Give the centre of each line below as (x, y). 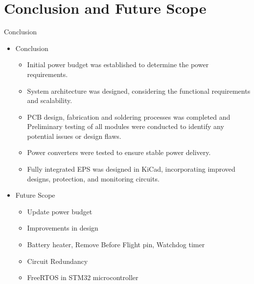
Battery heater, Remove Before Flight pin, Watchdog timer (116, 245)
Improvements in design (63, 228)
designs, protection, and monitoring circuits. (93, 178)
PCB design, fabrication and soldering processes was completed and (129, 116)
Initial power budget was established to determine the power (118, 65)
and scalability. (50, 100)
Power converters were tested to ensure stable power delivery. (119, 152)
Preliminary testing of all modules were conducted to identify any (126, 126)
